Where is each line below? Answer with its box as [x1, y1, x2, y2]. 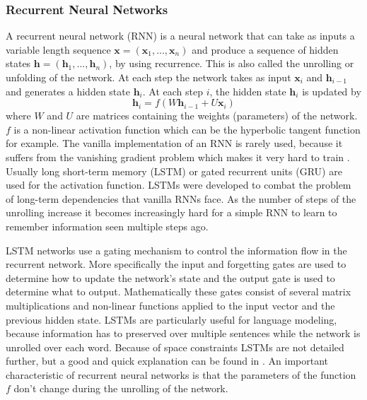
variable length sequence [6, 42, 111, 57]
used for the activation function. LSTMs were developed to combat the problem [6, 177, 351, 192]
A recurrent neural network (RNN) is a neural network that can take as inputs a [6, 28, 355, 43]
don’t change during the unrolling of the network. [13, 381, 228, 396]
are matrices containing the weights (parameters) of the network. [76, 108, 358, 123]
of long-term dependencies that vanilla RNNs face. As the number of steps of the [6, 191, 356, 206]
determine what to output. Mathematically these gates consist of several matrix [6, 284, 351, 299]
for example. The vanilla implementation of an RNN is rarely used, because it [6, 136, 343, 151]
